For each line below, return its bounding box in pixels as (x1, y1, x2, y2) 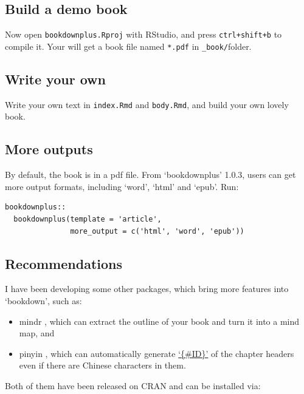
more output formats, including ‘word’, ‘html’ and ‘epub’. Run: (5, 180, 239, 192)
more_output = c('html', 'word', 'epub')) (70, 226, 244, 236)
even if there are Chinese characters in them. (19, 359, 186, 372)
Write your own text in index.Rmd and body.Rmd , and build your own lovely (5, 98, 289, 110)
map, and (19, 327, 55, 339)
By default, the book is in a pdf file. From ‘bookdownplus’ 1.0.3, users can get (5, 168, 296, 181)
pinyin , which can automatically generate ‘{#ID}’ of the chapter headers (19, 347, 294, 359)
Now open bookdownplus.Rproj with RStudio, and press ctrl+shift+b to (5, 28, 282, 41)
